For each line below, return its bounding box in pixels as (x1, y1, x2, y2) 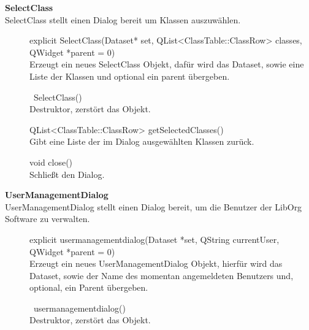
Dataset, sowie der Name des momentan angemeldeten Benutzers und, (29, 269, 294, 282)
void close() (29, 155, 73, 168)
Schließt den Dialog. (29, 167, 105, 180)
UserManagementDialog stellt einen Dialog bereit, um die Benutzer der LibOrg (5, 200, 302, 213)
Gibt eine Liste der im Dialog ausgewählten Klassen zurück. (29, 135, 254, 148)
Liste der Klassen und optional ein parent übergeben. (29, 69, 230, 82)
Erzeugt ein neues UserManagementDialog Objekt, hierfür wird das (29, 257, 283, 270)
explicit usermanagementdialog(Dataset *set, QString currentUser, (29, 232, 280, 245)
